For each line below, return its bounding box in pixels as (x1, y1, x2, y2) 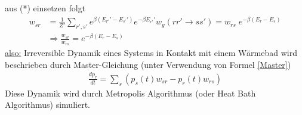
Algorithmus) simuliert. (5, 98, 90, 111)
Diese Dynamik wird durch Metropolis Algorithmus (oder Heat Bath (5, 86, 256, 99)
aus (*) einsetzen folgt (5, 2, 86, 14)
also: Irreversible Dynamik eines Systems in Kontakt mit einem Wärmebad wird (5, 46, 297, 59)
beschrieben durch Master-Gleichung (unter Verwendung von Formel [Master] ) (5, 58, 291, 70)
